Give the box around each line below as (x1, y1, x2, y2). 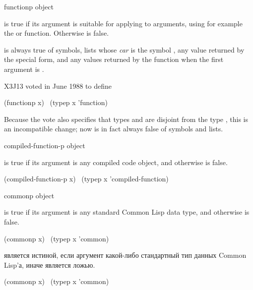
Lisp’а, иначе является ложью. (4, 259, 95, 270)
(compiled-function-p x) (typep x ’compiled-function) (4, 174, 169, 184)
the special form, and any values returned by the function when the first (4, 54, 224, 64)
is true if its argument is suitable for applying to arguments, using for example (4, 18, 243, 28)
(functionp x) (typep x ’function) (4, 97, 108, 108)
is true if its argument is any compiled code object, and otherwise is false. (4, 157, 228, 167)
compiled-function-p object (4, 140, 85, 150)
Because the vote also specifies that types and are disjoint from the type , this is (4, 114, 249, 124)
